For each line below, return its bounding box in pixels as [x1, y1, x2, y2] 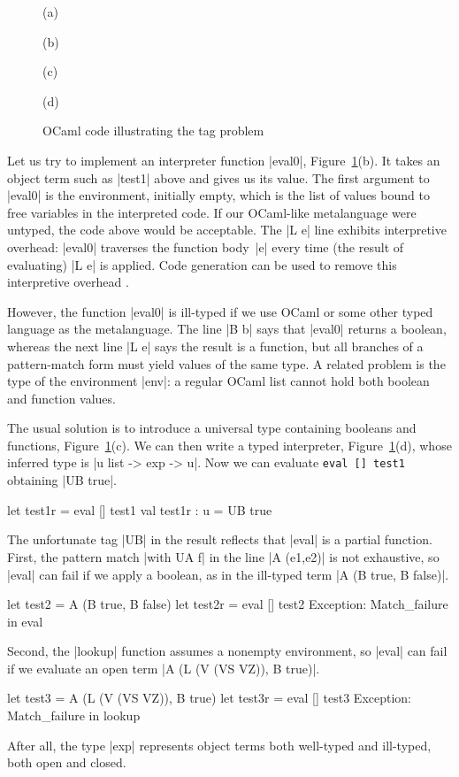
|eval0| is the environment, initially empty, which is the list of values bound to [7, 186, 430, 204]
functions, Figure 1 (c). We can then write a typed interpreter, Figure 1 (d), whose [7, 435, 452, 454]
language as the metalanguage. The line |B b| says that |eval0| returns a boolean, [7, 319, 447, 338]
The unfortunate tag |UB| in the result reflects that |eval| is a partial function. [7, 530, 432, 549]
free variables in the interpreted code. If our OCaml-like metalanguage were [7, 203, 417, 221]
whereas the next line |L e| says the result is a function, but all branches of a [7, 336, 424, 355]
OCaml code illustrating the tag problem [42, 121, 264, 140]
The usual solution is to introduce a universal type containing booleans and [7, 419, 417, 437]
